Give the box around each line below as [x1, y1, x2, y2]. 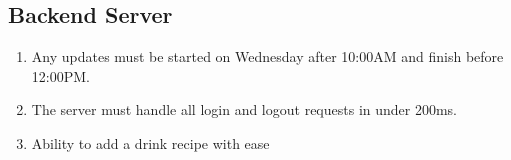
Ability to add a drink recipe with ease [31, 132, 270, 153]
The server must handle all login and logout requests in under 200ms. [31, 99, 458, 120]
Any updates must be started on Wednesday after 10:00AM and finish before [31, 46, 504, 67]
